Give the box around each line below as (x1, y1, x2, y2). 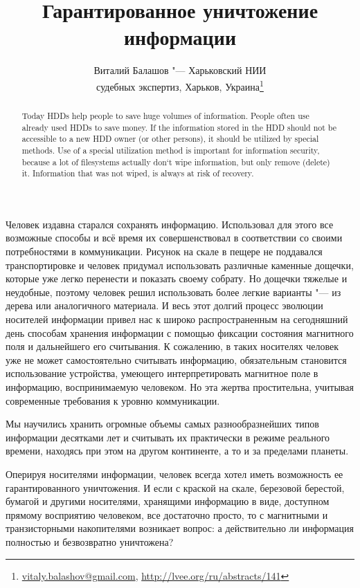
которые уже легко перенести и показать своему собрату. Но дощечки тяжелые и (6, 271, 348, 286)
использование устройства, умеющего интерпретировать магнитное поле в (6, 366, 318, 380)
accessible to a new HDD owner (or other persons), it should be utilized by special (21, 133, 319, 145)
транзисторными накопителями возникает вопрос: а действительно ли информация (6, 521, 354, 535)
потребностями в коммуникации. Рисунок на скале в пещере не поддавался (6, 244, 323, 259)
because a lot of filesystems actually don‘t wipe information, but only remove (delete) (21, 156, 330, 167)
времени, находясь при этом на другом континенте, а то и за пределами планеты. (6, 443, 349, 458)
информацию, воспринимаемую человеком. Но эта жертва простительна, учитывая (6, 380, 354, 394)
